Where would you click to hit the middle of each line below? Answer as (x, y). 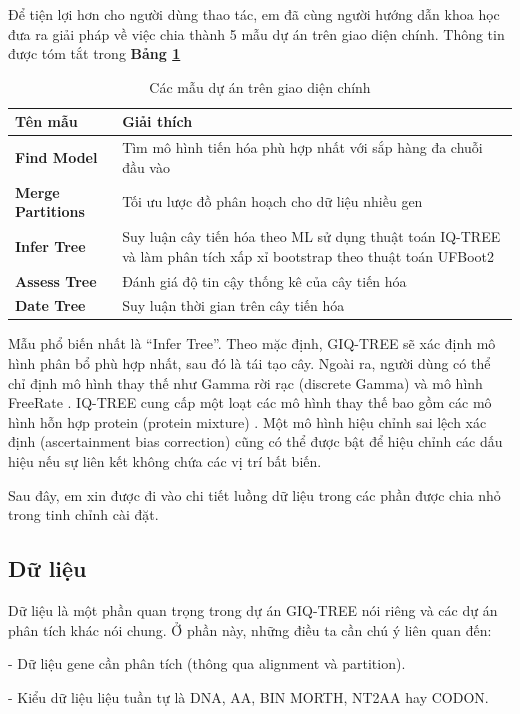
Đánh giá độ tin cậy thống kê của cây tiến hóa (264, 280)
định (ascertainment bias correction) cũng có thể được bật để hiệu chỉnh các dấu (255, 441)
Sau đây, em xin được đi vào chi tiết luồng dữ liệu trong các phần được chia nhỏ (254, 494)
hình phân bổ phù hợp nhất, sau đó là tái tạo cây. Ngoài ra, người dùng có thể (249, 363)
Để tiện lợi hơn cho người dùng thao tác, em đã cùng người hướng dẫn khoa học (254, 14)
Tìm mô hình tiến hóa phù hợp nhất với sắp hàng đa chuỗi (302, 147)
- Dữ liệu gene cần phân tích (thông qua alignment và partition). (207, 663)
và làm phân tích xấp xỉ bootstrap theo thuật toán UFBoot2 (308, 255)
